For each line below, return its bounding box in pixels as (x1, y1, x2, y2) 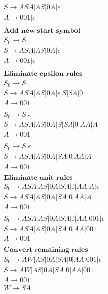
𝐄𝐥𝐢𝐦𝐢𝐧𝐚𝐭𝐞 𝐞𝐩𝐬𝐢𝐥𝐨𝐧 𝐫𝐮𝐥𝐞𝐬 (3, 70, 83, 77)
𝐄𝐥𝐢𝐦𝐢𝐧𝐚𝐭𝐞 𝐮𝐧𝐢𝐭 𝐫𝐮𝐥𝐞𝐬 (3, 174, 73, 181)
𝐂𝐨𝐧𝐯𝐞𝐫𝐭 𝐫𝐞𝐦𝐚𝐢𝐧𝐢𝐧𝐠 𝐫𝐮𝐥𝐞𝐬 (3, 246, 88, 253)
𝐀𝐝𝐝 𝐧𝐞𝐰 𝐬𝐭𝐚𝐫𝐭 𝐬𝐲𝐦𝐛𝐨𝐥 (3, 27, 80, 35)
